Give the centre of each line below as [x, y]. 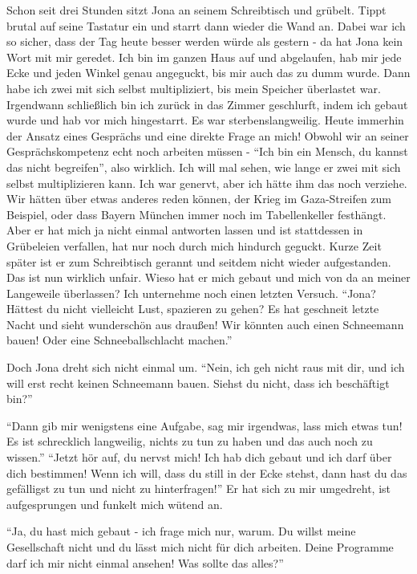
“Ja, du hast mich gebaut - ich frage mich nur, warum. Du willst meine [181, 531]
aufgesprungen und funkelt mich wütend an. [115, 504]
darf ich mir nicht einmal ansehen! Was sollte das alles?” [145, 562]
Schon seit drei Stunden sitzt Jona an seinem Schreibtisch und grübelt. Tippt [196, 10]
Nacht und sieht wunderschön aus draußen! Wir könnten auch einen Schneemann [205, 324]
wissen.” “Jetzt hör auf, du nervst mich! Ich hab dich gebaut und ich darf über [199, 457]
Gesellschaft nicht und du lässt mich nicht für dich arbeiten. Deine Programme [200, 547]
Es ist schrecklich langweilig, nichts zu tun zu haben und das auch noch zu [190, 441]
